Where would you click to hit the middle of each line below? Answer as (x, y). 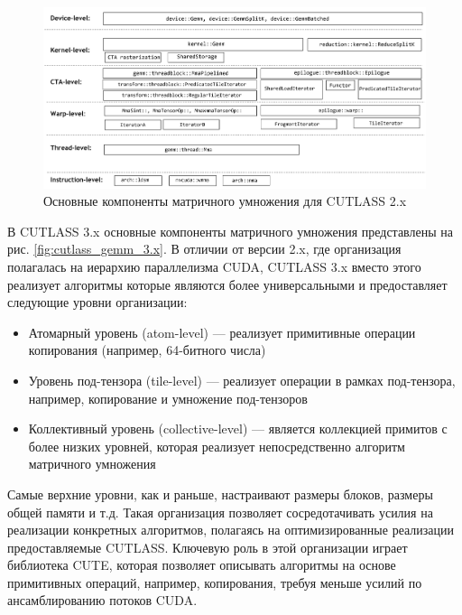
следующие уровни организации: (97, 302)
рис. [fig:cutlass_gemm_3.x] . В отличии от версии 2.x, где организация (204, 249)
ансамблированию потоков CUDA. (102, 600)
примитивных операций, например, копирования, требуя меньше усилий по (215, 582)
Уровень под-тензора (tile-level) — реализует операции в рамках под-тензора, (242, 380)
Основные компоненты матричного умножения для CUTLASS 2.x (225, 201)
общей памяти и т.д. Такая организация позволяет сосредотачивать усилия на (220, 512)
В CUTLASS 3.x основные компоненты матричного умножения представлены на (230, 231)
